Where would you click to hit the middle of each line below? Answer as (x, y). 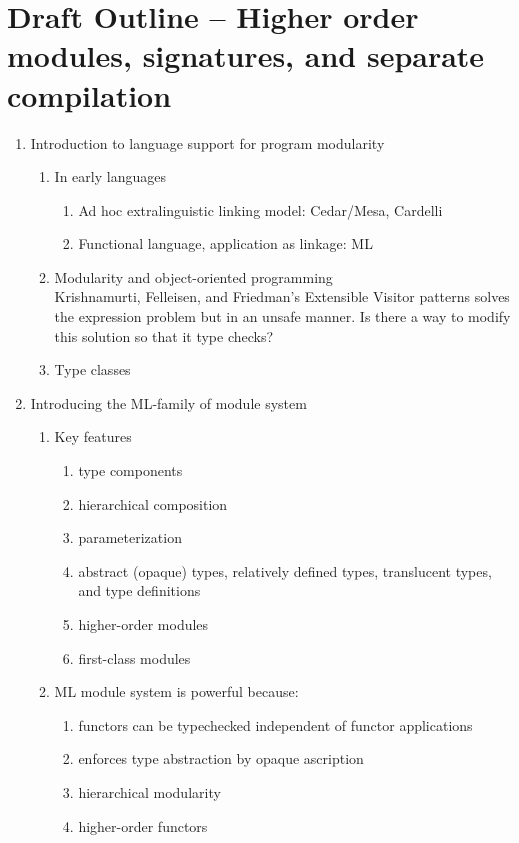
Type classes (92, 369)
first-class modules (134, 657)
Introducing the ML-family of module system (168, 402)
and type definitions (139, 590)
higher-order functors (143, 825)
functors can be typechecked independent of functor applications (275, 724)
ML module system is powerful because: (176, 691)
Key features (93, 436)
